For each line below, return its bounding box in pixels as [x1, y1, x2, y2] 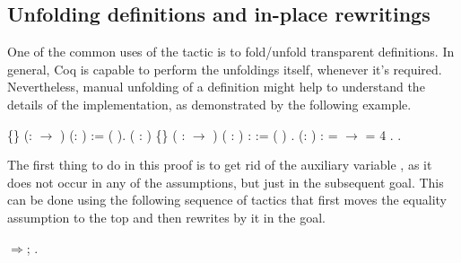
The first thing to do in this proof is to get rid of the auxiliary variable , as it [7, 155, 432, 174]
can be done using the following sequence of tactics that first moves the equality [7, 190, 447, 209]
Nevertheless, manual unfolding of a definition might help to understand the [7, 77, 425, 96]
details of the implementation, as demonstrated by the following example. [7, 94, 412, 113]
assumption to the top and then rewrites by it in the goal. [7, 207, 326, 226]
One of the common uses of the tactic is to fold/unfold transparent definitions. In [7, 42, 455, 61]
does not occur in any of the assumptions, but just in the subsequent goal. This [7, 172, 444, 191]
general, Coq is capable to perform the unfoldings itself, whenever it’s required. [7, 59, 442, 78]
